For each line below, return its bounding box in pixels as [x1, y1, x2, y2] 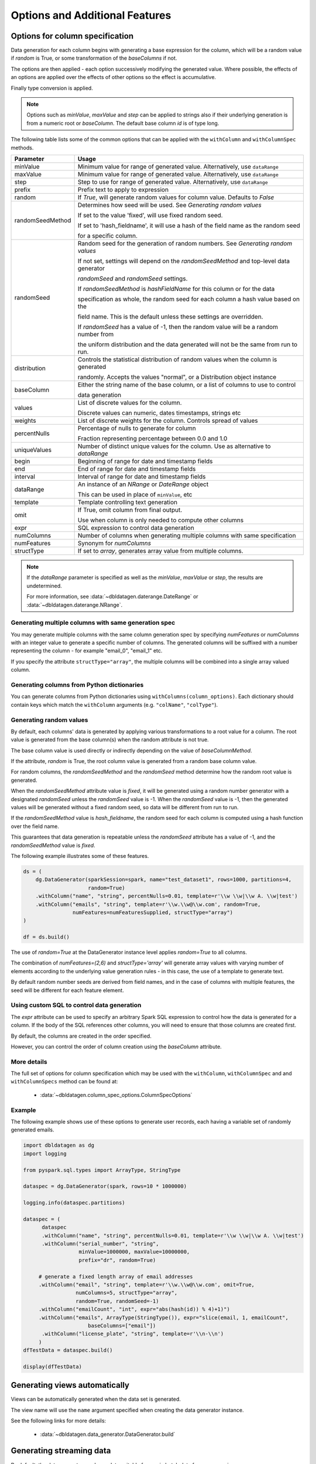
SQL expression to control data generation [77, 524, 194, 532]
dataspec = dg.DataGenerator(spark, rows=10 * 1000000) [23, 1183, 187, 1190]
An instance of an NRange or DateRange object [77, 480, 209, 488]
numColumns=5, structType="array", [75, 1289, 178, 1297]
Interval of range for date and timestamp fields [77, 472, 206, 480]
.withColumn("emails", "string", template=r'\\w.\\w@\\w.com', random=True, [35, 901, 261, 908]
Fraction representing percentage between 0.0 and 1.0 [77, 434, 228, 442]
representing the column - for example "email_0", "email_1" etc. [11, 647, 163, 654]
